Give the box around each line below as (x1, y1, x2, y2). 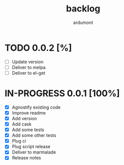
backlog (66, 3, 101, 14)
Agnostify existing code (11, 104, 61, 110)
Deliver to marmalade (11, 149, 56, 155)
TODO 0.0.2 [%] (4, 42, 72, 53)
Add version (11, 115, 37, 121)
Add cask (11, 121, 32, 127)
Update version (11, 58, 44, 65)
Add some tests (11, 127, 44, 133)
